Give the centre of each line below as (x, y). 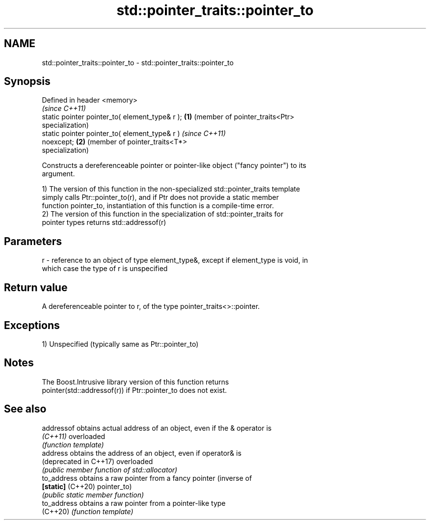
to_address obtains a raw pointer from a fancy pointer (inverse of (147, 478)
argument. (58, 174)
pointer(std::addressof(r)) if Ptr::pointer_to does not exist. (134, 390)
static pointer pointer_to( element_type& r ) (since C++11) (134, 134)
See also (25, 409)
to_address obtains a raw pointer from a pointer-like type (134, 503)
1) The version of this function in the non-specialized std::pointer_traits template (171, 189)
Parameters (33, 241)
